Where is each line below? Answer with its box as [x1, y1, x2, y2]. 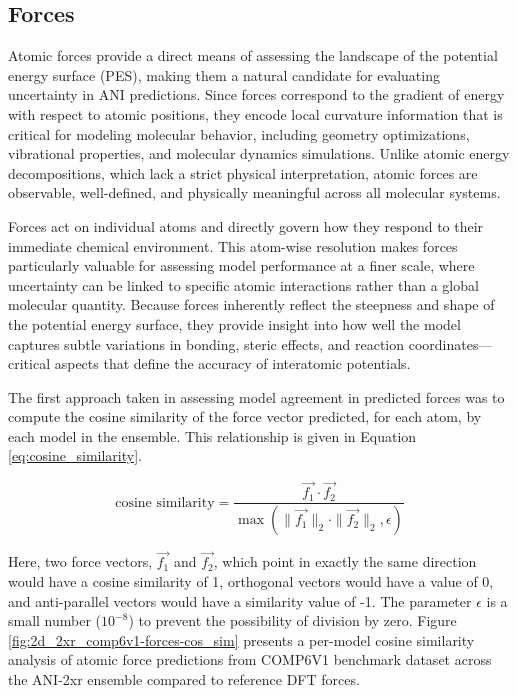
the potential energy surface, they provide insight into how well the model [8, 313, 461, 334]
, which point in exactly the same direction [213, 551, 477, 572]
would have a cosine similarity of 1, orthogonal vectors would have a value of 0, [8, 571, 494, 592]
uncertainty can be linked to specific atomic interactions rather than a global [8, 274, 479, 295]
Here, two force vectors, [8, 551, 153, 572]
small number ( [8, 610, 102, 631]
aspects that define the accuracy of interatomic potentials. [54, 353, 411, 374]
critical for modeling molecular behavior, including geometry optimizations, [8, 123, 470, 144]
